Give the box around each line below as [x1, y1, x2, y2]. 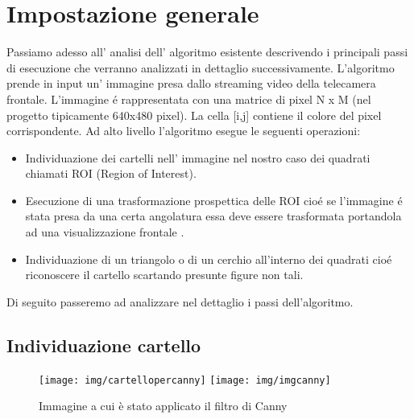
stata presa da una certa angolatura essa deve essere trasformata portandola [25, 207, 402, 224]
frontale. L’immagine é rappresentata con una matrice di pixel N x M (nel [6, 90, 371, 107]
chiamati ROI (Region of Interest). [25, 165, 197, 182]
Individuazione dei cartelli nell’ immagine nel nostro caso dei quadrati [25, 149, 371, 166]
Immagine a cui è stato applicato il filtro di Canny [39, 397, 288, 414]
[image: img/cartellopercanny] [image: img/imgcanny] [39, 374, 331, 386]
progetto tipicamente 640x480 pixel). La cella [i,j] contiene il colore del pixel [6, 106, 382, 123]
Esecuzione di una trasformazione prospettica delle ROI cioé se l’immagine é [25, 191, 403, 208]
